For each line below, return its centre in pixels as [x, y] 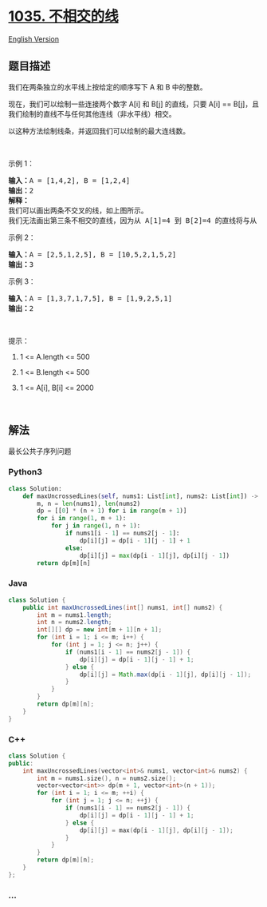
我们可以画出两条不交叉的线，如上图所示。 [78, 210]
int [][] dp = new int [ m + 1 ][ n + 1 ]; [100, 630]
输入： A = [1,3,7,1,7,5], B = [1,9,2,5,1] [90, 298]
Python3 [25, 472]
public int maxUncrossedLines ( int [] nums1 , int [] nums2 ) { [123, 607]
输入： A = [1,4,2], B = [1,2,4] [69, 180]
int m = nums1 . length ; [75, 615]
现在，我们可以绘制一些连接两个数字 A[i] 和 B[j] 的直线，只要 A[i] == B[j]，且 [133, 104]
